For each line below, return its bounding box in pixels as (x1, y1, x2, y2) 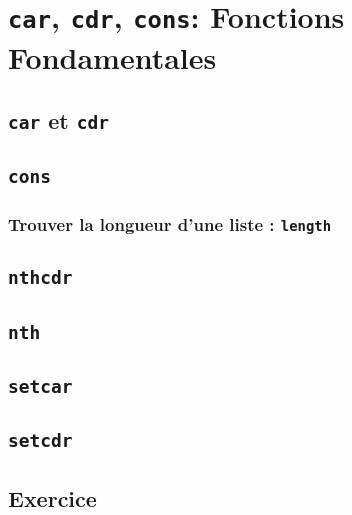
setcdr (8, 430, 73, 452)
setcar (8, 375, 73, 397)
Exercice (8, 482, 97, 513)
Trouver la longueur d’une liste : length (8, 212, 332, 237)
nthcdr (8, 267, 73, 289)
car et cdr (8, 105, 110, 136)
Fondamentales (8, 36, 217, 77)
